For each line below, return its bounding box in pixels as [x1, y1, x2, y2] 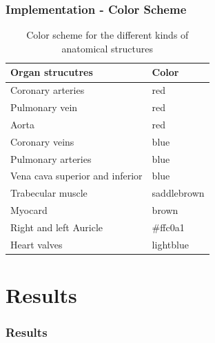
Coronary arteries [10, 83, 85, 97]
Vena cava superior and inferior [10, 168, 143, 183]
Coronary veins [10, 134, 74, 148]
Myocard [10, 203, 48, 217]
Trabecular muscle [10, 186, 88, 200]
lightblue [152, 237, 189, 251]
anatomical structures [61, 41, 154, 55]
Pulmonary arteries [10, 151, 92, 166]
